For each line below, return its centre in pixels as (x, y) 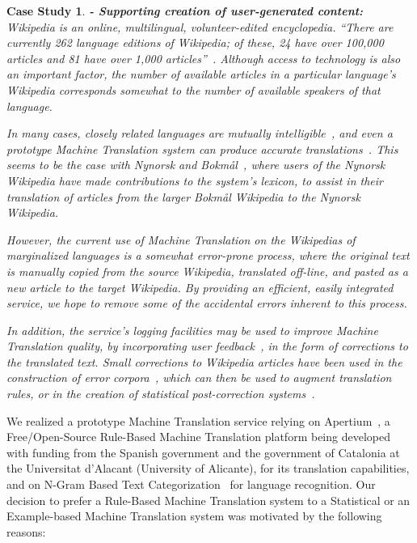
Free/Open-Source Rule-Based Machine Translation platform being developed (198, 437)
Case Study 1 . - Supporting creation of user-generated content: (185, 11)
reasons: (26, 531)
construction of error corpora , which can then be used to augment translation (199, 378)
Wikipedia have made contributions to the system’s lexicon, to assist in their (195, 180)
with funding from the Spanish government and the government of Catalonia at (203, 452)
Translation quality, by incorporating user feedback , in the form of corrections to (207, 346)
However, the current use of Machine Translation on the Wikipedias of (181, 239)
